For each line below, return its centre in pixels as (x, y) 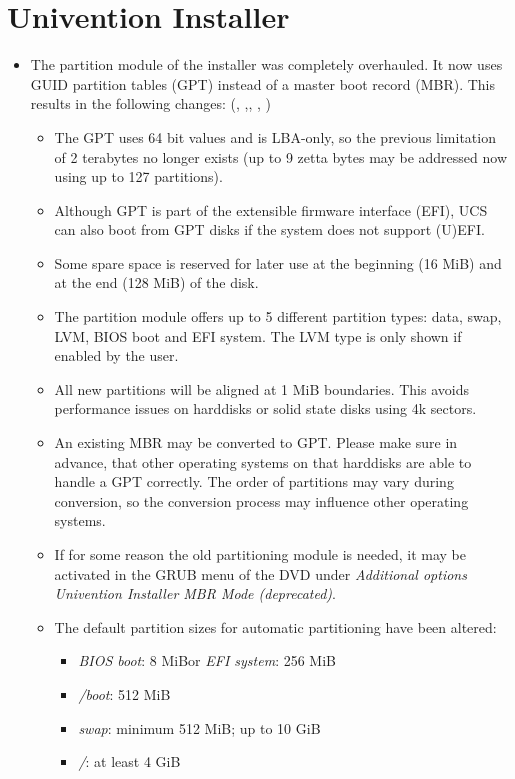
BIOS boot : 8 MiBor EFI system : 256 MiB (207, 660)
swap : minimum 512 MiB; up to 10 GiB (199, 727)
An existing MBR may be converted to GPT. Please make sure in (256, 442)
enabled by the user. (116, 355)
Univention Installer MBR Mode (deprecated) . (195, 593)
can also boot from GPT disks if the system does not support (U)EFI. (269, 229)
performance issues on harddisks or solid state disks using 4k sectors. (265, 408)
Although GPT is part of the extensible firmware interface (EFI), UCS (271, 209)
